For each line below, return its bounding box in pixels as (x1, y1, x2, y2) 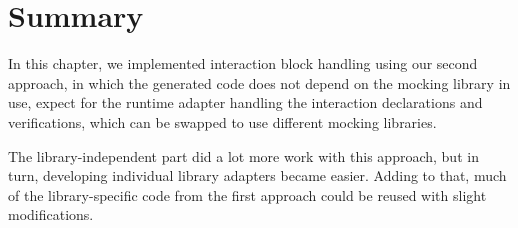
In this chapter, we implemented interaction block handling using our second (8, 53, 478, 74)
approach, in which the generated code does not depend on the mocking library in (8, 72, 511, 93)
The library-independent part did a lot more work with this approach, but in (8, 145, 479, 166)
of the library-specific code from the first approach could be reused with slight (8, 184, 487, 205)
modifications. (8, 204, 94, 225)
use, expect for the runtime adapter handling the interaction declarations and (8, 92, 483, 113)
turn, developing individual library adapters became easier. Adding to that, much (8, 165, 507, 186)
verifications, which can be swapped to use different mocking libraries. (8, 111, 437, 132)
